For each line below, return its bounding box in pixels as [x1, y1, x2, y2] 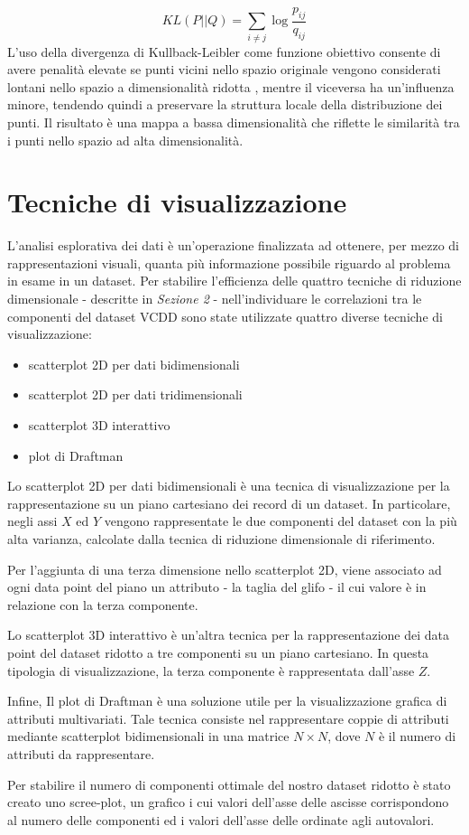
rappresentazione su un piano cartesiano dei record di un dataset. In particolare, [7, 493, 451, 512]
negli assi [7, 511, 58, 530]
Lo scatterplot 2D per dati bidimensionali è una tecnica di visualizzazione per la [7, 476, 450, 495]
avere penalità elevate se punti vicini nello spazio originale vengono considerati [7, 60, 441, 79]
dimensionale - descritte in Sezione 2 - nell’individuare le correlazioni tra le [7, 289, 422, 308]
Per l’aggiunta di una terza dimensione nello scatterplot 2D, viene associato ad [7, 559, 442, 578]
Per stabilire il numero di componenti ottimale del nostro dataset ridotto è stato [7, 774, 451, 793]
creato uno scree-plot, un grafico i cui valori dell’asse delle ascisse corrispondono [7, 793, 449, 812]
